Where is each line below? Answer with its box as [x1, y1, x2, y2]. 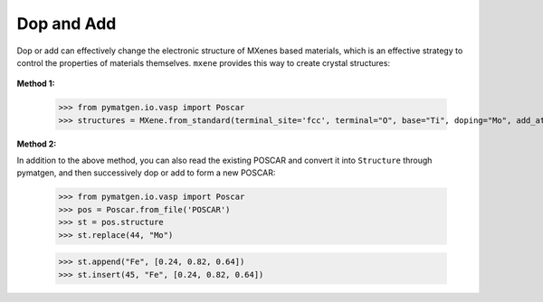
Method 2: [16, 138, 57, 149]
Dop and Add [16, 14, 117, 33]
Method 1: [16, 78, 55, 90]
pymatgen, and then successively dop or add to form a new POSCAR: [16, 167, 276, 178]
